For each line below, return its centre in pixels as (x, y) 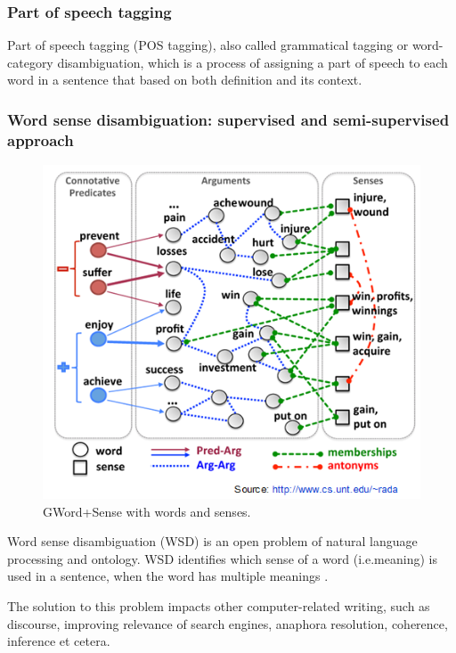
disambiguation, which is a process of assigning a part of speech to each (252, 62)
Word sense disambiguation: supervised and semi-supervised (228, 119)
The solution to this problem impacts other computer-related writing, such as (219, 605)
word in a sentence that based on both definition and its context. (185, 80)
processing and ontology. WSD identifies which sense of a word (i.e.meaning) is (222, 558)
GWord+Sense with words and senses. (147, 511)
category (30, 62)
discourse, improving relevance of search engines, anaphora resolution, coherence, (228, 623)
